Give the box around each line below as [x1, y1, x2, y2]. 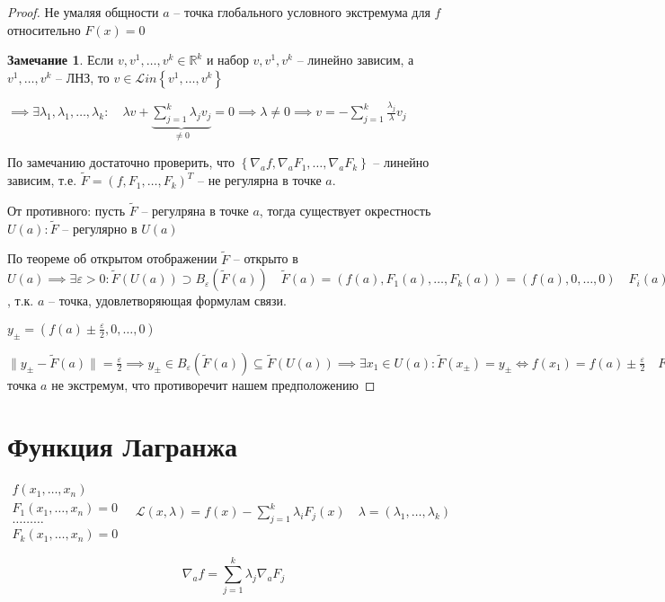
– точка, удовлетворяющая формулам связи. [48, 291, 287, 310]
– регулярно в [62, 218, 137, 237]
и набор [206, 50, 249, 69]
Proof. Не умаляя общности [7, 3, 159, 21]
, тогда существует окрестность [259, 200, 431, 219]
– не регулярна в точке [197, 171, 322, 190]
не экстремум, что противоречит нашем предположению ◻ [51, 375, 376, 394]
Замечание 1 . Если [7, 50, 114, 69]
